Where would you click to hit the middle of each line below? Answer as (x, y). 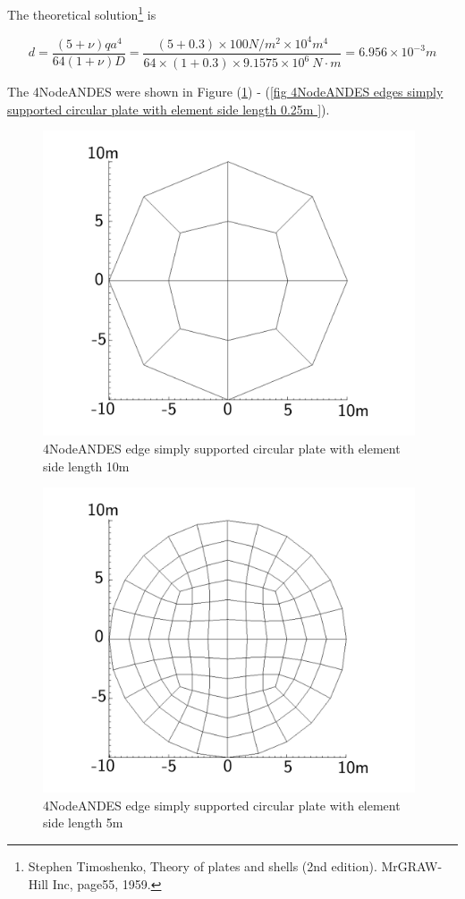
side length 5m (83, 823)
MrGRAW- (412, 865)
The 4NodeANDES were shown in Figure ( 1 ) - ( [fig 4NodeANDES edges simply (225, 92)
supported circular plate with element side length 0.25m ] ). (169, 109)
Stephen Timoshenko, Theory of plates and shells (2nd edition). (203, 865)
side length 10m (86, 466)
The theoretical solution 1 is (82, 13)
